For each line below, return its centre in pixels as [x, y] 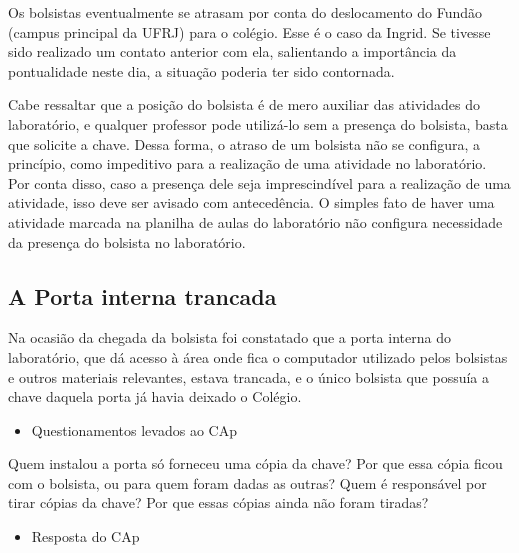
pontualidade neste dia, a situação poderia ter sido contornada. [201, 70]
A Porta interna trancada [142, 295]
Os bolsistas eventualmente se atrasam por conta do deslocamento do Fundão [245, 12]
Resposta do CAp [85, 536]
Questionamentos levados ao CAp [134, 429]
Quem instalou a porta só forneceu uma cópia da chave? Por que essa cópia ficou [255, 463]
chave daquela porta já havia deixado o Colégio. [155, 396]
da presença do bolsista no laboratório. [127, 241]
